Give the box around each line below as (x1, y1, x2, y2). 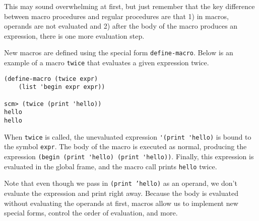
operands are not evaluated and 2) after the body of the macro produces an (4, 21, 238, 31)
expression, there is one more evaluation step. (4, 30, 145, 41)
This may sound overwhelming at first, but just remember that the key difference (4, 1, 255, 11)
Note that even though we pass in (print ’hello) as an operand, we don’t (4, 178, 237, 188)
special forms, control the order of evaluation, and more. (4, 207, 178, 218)
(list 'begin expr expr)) (18, 83, 105, 91)
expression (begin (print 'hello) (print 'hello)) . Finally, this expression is (4, 151, 254, 161)
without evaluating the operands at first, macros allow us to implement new (4, 197, 238, 208)
